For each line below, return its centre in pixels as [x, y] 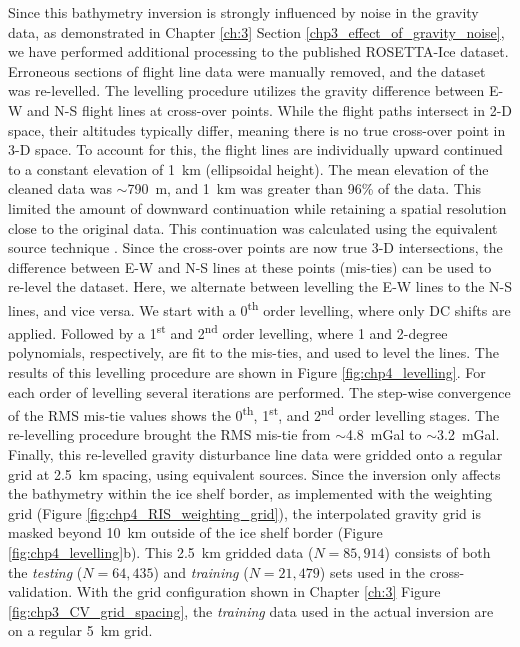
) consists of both [437, 552]
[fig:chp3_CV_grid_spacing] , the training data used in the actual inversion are [251, 610]
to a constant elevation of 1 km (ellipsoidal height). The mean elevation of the [248, 168]
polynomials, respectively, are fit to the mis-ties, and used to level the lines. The [253, 352]
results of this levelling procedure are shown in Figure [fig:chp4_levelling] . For [247, 372]
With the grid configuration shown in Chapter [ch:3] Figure [258, 591]
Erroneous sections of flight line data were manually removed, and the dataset [247, 70]
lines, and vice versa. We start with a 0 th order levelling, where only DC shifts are [259, 308]
